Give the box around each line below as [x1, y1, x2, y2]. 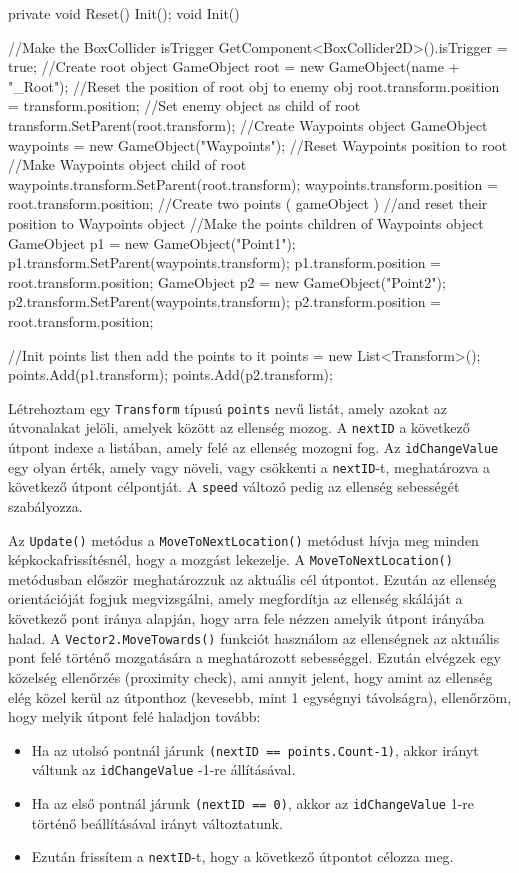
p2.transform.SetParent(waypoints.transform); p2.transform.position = [8, 291, 442, 312]
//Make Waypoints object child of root [8, 154, 247, 175]
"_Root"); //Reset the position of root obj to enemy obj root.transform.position [8, 75, 500, 96]
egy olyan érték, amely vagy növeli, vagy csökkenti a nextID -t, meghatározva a [8, 456, 491, 477]
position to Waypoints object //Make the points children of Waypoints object [8, 212, 484, 233]
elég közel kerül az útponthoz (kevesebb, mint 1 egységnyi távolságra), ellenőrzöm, [8, 686, 512, 707]
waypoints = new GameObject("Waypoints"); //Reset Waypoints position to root [8, 134, 508, 155]
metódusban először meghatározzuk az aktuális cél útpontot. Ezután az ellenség [8, 568, 497, 589]
